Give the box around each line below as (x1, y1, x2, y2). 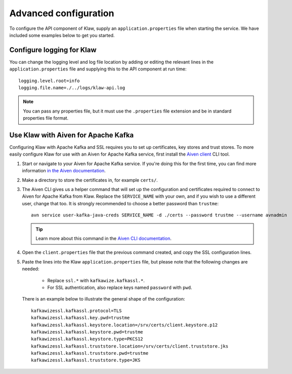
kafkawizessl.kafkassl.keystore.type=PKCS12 (31, 336, 144, 342)
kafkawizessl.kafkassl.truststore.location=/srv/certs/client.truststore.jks (31, 343, 229, 349)
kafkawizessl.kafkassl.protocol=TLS (31, 308, 122, 314)
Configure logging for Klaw (9, 46, 97, 54)
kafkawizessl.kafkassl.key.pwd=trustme (31, 315, 130, 321)
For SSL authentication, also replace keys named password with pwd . (47, 284, 192, 290)
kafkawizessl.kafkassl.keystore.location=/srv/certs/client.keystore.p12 (31, 322, 218, 328)
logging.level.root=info (18, 78, 80, 84)
